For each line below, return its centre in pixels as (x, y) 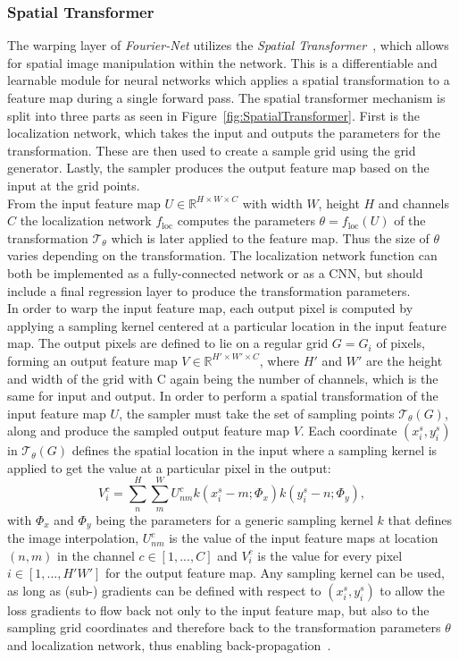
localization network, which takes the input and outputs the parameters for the (224, 133)
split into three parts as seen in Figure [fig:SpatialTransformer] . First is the (214, 115)
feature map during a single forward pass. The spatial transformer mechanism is (226, 97)
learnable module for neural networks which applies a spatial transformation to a (229, 80)
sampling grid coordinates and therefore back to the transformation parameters (224, 627)
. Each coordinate (349, 431)
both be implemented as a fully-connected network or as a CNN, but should (215, 272)
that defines (420, 519)
